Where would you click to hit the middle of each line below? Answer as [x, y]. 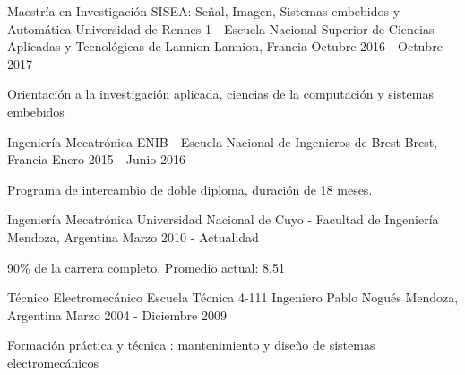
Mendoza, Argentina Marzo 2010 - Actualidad [133, 236]
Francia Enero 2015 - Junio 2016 [97, 159]
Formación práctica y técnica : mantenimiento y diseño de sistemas [191, 345]
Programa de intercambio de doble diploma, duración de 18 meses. [190, 189]
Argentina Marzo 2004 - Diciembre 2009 [117, 314]
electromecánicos [53, 362]
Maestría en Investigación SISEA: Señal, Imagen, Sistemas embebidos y [204, 11]
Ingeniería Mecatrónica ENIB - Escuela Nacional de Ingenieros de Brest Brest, [223, 141]
